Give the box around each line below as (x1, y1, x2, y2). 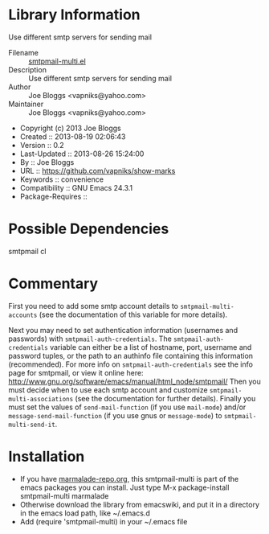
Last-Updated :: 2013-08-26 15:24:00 (19, 149, 145, 158)
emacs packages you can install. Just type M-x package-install (19, 483, 230, 492)
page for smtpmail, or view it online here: (8, 368, 144, 377)
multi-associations (8, 395, 74, 403)
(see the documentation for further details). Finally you (75, 393, 256, 403)
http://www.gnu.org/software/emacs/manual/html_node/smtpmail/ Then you (8, 376, 261, 386)
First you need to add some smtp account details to (8, 301, 179, 310)
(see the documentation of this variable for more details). (39, 310, 228, 319)
